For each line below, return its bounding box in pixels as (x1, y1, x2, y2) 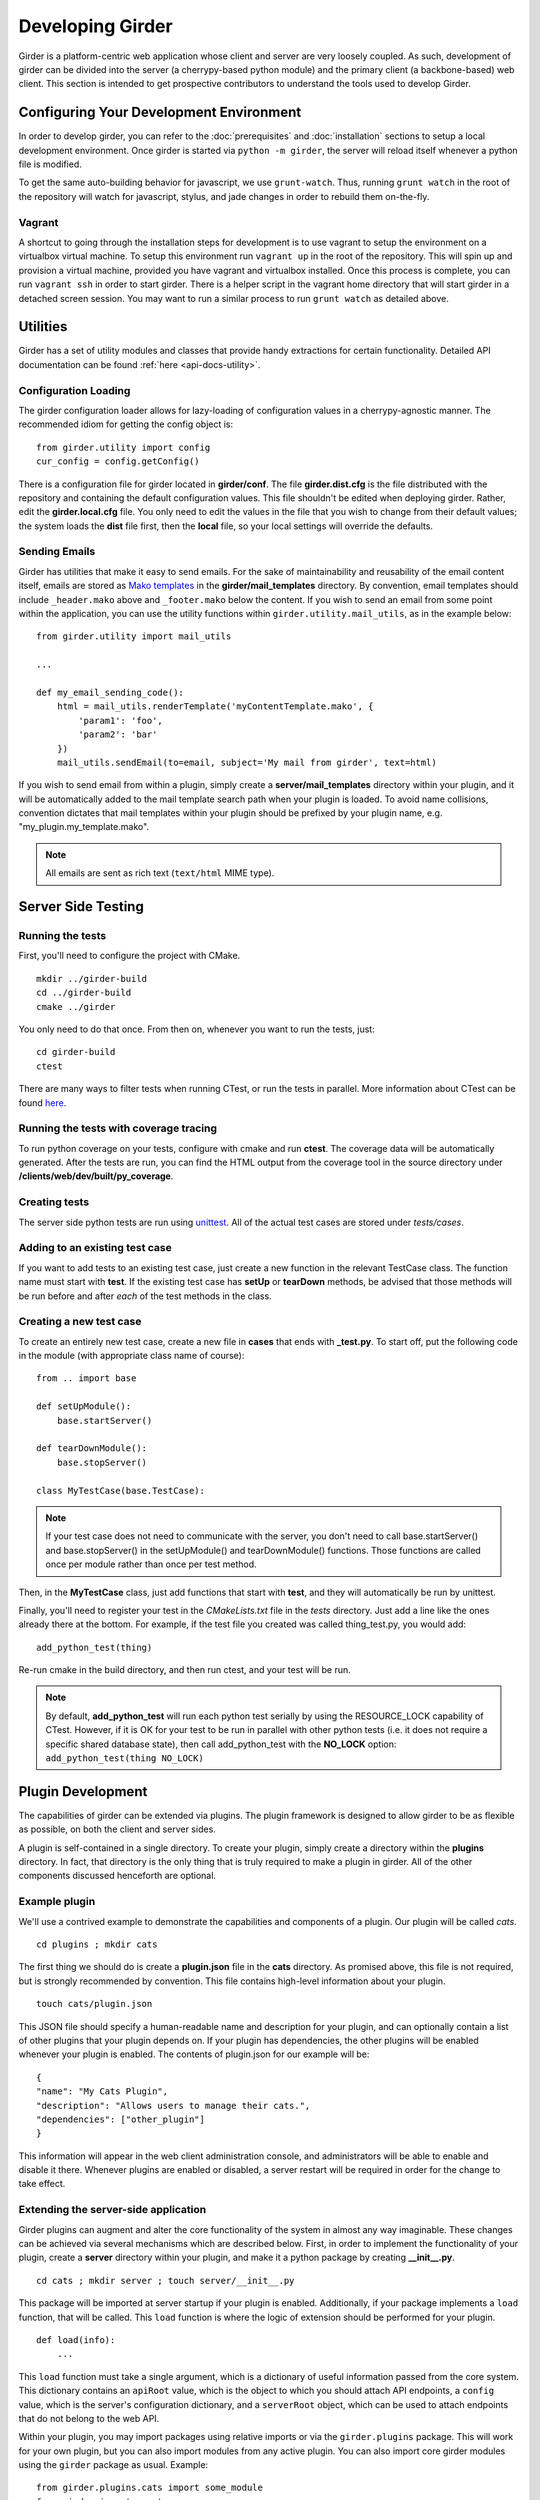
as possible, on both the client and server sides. (18, 1823, 217, 1835)
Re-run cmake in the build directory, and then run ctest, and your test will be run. (18, 1664, 352, 1676)
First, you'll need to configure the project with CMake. (18, 950, 241, 962)
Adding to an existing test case (18, 1241, 172, 1255)
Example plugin (18, 1895, 96, 1909)
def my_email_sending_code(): (36, 686, 185, 698)
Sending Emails (18, 545, 96, 559)
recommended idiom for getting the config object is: (18, 418, 234, 430)
